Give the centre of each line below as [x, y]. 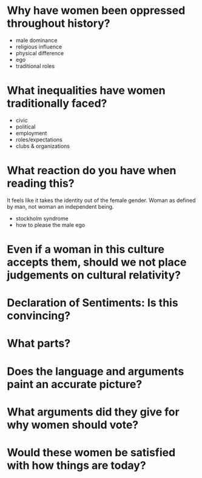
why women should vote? [73, 425]
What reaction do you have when [92, 171]
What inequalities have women [86, 91]
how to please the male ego [50, 224]
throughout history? [59, 23]
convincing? [39, 316]
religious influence [39, 47]
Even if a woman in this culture [86, 249]
